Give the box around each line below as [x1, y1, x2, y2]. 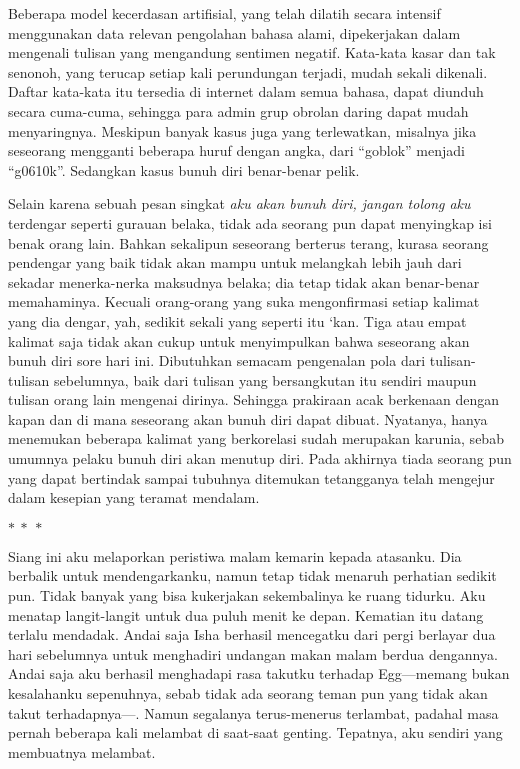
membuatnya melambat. [8, 741, 156, 762]
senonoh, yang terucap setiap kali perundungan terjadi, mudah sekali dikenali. [8, 61, 488, 82]
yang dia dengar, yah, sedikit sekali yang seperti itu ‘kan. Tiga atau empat [8, 310, 467, 331]
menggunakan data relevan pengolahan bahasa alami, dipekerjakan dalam [8, 22, 461, 43]
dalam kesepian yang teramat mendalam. [8, 487, 260, 508]
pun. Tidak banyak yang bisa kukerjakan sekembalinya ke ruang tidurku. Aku [8, 585, 486, 606]
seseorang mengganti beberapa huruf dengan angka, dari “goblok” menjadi [8, 140, 465, 161]
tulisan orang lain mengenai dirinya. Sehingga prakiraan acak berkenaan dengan [8, 389, 500, 410]
